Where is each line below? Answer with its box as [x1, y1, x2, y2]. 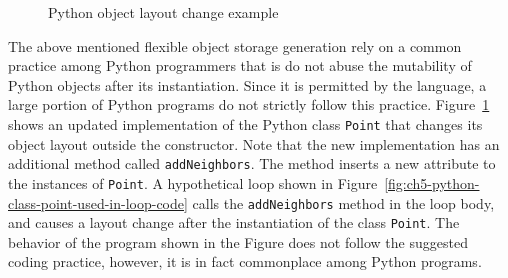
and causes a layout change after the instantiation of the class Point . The [8, 212, 460, 233]
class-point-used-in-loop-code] [8, 192, 188, 213]
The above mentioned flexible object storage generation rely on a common [8, 35, 462, 56]
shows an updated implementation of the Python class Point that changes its [8, 113, 483, 134]
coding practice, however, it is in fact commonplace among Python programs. [8, 251, 482, 272]
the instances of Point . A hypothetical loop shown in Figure [8, 172, 378, 193]
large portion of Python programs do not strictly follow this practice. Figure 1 [8, 94, 490, 115]
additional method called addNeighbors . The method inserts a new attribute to [8, 153, 496, 174]
